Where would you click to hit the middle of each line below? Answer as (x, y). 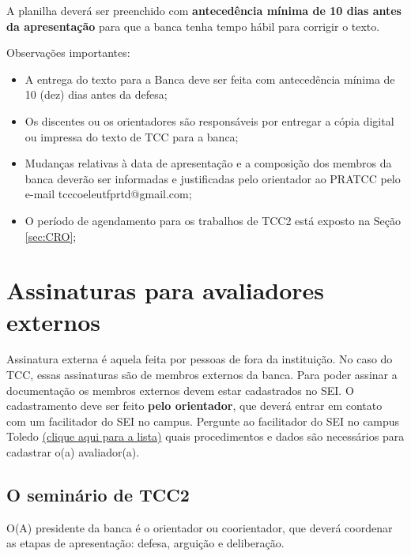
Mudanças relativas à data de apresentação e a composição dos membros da (208, 163)
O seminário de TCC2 (98, 494)
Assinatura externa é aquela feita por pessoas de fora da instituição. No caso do (200, 359)
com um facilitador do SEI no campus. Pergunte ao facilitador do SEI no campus (203, 421)
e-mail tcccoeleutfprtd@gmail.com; (108, 194)
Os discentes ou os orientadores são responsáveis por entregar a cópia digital (209, 120)
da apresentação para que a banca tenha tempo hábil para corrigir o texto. (193, 26)
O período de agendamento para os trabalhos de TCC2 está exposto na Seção (213, 220)
